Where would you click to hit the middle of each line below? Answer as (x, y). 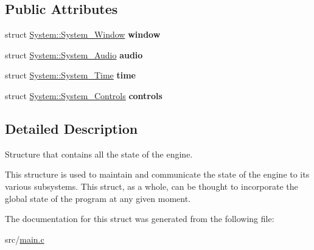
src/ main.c (25, 239)
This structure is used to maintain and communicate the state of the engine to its (157, 174)
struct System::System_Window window (83, 34)
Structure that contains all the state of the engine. (99, 154)
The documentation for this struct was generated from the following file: (140, 219)
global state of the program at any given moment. (98, 198)
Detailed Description (72, 128)
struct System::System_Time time (70, 75)
